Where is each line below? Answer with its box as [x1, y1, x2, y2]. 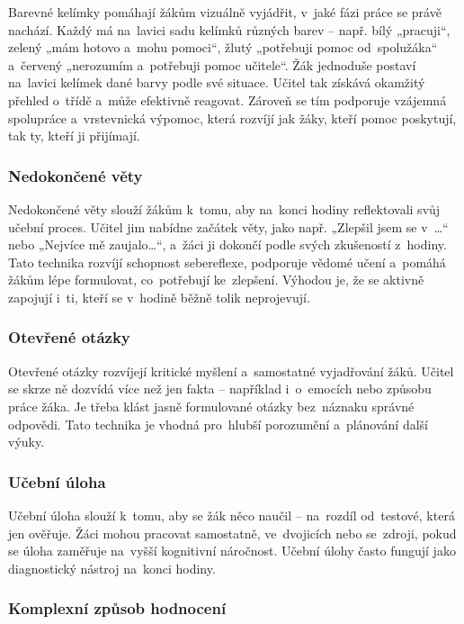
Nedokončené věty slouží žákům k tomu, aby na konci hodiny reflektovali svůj [8, 199, 441, 218]
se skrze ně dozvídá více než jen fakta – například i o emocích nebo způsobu [8, 379, 432, 398]
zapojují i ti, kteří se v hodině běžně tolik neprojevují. [8, 287, 310, 306]
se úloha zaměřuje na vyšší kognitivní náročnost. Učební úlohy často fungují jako [8, 541, 456, 560]
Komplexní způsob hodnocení [8, 597, 227, 619]
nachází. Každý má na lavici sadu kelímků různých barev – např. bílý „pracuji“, [8, 20, 451, 39]
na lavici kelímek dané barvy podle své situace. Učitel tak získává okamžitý [8, 73, 425, 92]
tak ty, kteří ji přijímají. [8, 126, 140, 145]
